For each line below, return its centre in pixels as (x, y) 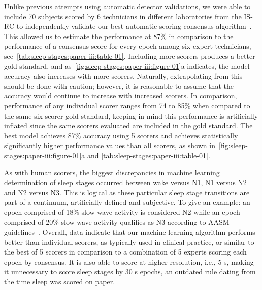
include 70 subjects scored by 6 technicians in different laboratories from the (123, 16)
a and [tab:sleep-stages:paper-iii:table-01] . (146, 155)
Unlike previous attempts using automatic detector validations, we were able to (127, 6)
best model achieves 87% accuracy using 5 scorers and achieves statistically (121, 135)
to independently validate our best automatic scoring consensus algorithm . (134, 26)
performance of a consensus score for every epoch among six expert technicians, (128, 46)
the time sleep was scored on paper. (60, 282)
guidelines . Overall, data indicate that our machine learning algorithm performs (130, 232)
